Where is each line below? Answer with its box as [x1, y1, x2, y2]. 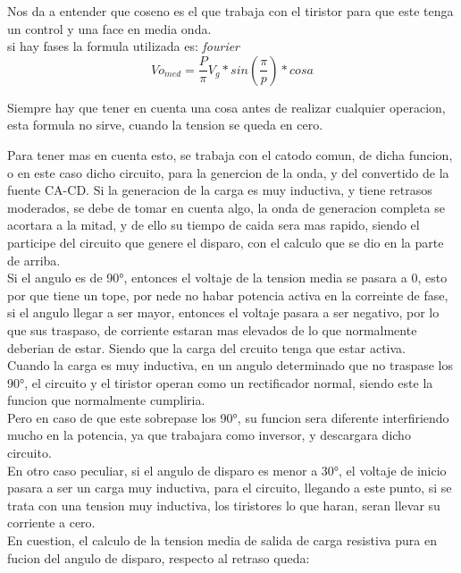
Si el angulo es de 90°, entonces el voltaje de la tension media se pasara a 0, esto [7, 268, 448, 287]
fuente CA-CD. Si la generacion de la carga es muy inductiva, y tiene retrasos [7, 181, 432, 199]
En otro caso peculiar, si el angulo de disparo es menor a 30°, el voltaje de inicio [7, 460, 447, 479]
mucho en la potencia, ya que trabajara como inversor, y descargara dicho [7, 426, 411, 444]
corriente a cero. [7, 513, 96, 532]
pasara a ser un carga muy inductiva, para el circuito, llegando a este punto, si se [7, 478, 452, 497]
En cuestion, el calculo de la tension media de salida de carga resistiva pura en [7, 531, 437, 550]
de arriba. [7, 250, 61, 269]
